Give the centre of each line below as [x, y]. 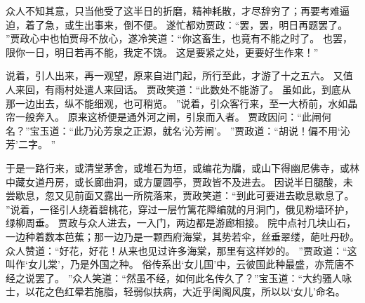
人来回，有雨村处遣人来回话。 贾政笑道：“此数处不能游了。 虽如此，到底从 [178, 89]
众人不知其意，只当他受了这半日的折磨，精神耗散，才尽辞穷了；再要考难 [173, 11]
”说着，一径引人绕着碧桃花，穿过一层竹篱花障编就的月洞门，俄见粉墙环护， [180, 209]
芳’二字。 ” [31, 144]
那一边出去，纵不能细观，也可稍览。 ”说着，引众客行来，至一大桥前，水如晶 [182, 103]
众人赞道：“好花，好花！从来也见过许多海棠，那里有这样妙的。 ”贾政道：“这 [181, 250]
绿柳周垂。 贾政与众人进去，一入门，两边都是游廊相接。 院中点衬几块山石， [181, 223]
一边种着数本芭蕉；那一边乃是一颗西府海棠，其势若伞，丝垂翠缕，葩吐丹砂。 [182, 236]
